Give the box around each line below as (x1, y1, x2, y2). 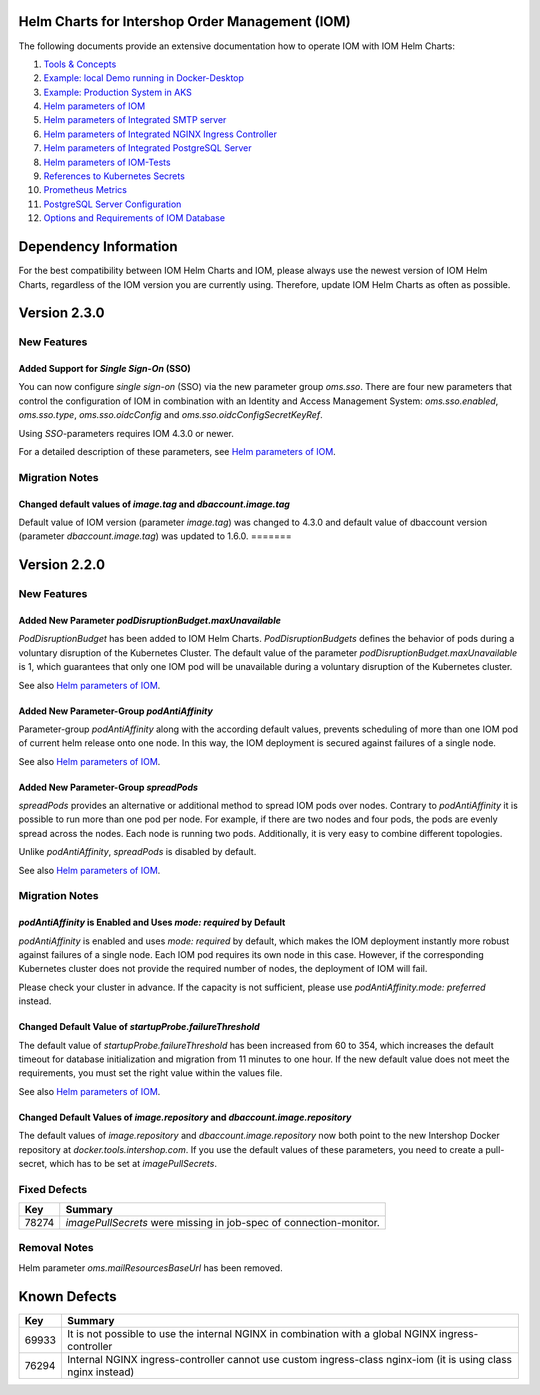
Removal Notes (18, 1241, 94, 1255)
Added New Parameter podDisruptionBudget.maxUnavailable (18, 614, 282, 626)
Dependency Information (18, 238, 179, 255)
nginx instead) (66, 1365, 135, 1379)
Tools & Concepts (43, 58, 117, 70)
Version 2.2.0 (18, 556, 105, 574)
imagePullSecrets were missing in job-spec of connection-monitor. (65, 1216, 380, 1230)
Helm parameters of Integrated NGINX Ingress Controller (43, 128, 277, 140)
